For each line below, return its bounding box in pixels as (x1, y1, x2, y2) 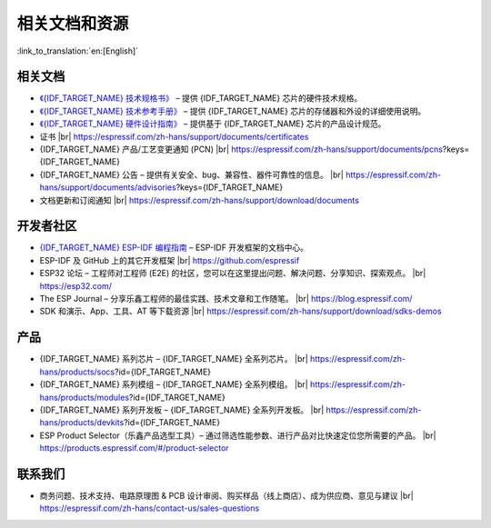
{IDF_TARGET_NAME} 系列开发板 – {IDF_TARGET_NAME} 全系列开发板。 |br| (39, 404, 325, 415)
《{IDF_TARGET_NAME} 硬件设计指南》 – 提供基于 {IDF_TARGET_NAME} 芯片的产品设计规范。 (39, 118, 386, 129)
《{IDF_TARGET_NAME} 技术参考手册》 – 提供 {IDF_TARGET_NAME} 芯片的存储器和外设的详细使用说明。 (39, 105, 426, 116)
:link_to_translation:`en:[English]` (16, 45, 139, 56)
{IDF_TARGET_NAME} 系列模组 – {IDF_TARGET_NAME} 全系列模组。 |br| (39, 379, 308, 390)
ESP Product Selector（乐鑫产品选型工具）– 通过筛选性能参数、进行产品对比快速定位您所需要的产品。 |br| (39, 430, 436, 441)
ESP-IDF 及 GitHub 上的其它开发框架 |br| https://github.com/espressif (39, 254, 300, 265)
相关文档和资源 (16, 14, 129, 34)
